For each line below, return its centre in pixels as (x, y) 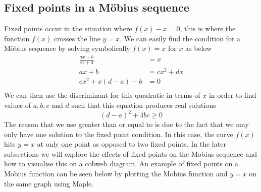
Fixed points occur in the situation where (68, 28)
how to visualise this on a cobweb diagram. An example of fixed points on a (121, 164)
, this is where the (208, 28)
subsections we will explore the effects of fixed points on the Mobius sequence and (131, 153)
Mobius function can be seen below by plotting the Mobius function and (116, 174)
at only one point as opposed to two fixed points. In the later (132, 144)
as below (199, 48)
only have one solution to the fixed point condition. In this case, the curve (119, 134)
